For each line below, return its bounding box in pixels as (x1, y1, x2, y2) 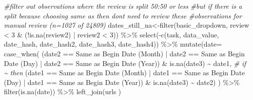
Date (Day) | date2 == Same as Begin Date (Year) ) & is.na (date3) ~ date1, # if (4, 58, 246, 68)
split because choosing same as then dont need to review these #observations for (4, 10, 242, 20)
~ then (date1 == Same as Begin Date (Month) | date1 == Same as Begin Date (4, 67, 245, 78)
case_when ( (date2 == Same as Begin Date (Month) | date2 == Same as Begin (4, 48, 245, 58)
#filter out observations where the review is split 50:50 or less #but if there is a (4, 1, 242, 11)
